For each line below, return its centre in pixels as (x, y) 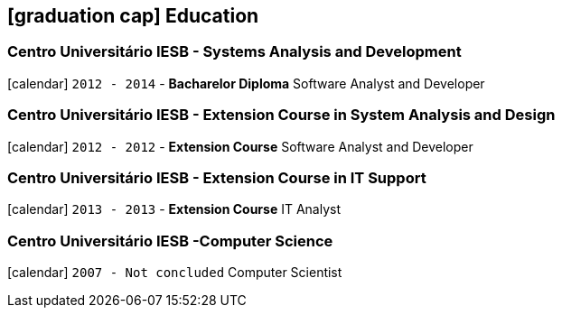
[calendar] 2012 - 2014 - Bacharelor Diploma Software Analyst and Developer (246, 83)
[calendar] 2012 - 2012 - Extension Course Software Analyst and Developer (240, 146)
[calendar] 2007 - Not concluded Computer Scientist (175, 273)
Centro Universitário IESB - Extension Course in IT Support (217, 177)
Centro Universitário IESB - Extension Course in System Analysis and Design (281, 115)
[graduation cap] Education (133, 16)
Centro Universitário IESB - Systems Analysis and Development (234, 52)
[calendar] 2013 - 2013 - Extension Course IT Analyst (174, 209)
